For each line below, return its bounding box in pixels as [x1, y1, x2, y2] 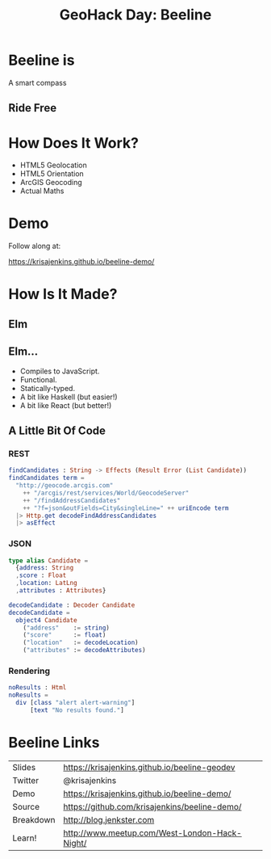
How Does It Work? [8, 133, 140, 152]
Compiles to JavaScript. [19, 366, 100, 376]
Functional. [19, 374, 58, 385]
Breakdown [12, 814, 56, 825]
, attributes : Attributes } [15, 587, 106, 595]
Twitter [12, 774, 39, 785]
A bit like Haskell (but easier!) [19, 392, 119, 402]
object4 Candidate [15, 616, 78, 624]
